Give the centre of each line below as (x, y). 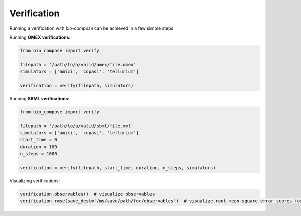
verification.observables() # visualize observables (87, 194)
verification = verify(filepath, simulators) (77, 85)
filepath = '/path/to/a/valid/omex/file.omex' (78, 64)
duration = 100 (38, 147)
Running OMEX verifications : (40, 37)
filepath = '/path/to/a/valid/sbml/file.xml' (77, 126)
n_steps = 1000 (38, 154)
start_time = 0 (38, 140)
